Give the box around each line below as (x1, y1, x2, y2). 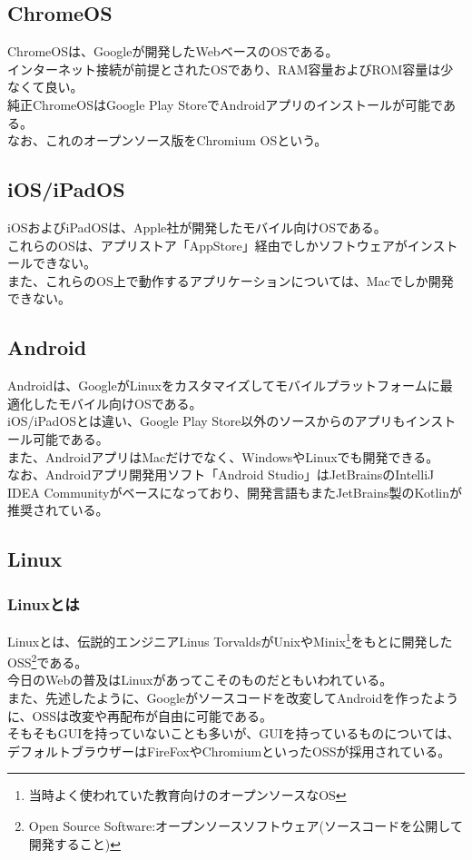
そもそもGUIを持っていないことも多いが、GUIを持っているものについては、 (7, 724, 460, 743)
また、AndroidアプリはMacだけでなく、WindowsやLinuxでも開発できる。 (7, 447, 439, 466)
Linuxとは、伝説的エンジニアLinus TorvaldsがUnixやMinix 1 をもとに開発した (7, 628, 453, 650)
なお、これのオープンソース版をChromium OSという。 (7, 131, 328, 150)
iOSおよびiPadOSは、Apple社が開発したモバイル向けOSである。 (7, 217, 387, 236)
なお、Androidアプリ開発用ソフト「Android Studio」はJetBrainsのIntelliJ (7, 465, 435, 484)
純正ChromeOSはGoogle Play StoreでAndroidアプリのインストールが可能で (7, 94, 443, 114)
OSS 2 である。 (7, 650, 88, 671)
